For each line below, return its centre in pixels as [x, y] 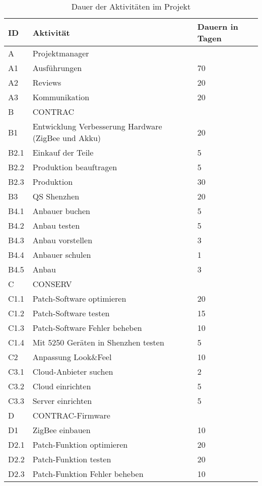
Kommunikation [61, 97]
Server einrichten [62, 401]
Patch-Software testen [71, 313]
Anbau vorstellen [62, 240]
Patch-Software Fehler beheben [87, 328]
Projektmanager [61, 53]
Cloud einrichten [62, 386]
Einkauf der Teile [63, 152]
